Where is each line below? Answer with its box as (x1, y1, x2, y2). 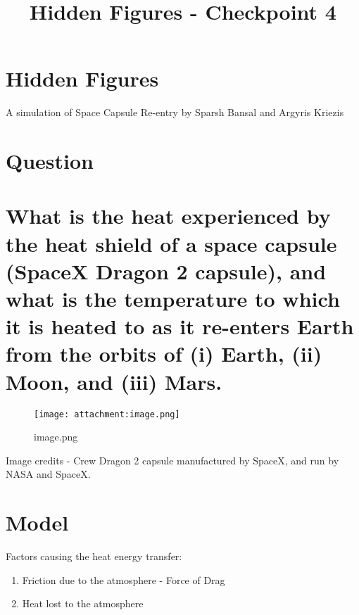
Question (6, 146, 94, 175)
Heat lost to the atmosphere (22, 596, 144, 611)
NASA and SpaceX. (6, 467, 91, 481)
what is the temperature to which (6, 284, 340, 313)
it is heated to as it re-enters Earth (6, 312, 354, 341)
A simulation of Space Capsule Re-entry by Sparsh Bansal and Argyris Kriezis (6, 105, 344, 120)
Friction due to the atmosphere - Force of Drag (22, 572, 225, 587)
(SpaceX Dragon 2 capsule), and (6, 256, 327, 285)
